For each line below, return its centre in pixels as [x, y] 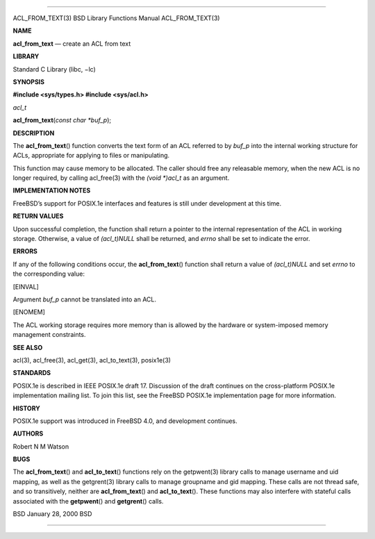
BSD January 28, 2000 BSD [52, 514]
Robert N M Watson [41, 446]
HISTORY [27, 408]
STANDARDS [32, 373]
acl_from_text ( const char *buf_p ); [62, 120]
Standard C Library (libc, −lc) [55, 69]
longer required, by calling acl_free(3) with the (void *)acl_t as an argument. [121, 178]
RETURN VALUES [38, 216]
